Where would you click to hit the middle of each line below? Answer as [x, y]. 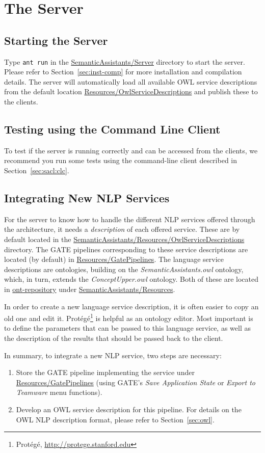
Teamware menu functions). [59, 392]
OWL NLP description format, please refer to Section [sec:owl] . [115, 419]
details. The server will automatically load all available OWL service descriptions [131, 81]
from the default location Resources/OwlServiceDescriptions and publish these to [131, 91]
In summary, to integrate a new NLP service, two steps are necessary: [113, 355]
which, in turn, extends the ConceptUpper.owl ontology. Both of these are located [131, 279]
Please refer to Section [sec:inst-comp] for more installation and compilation [123, 72]
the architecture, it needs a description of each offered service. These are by [122, 229]
